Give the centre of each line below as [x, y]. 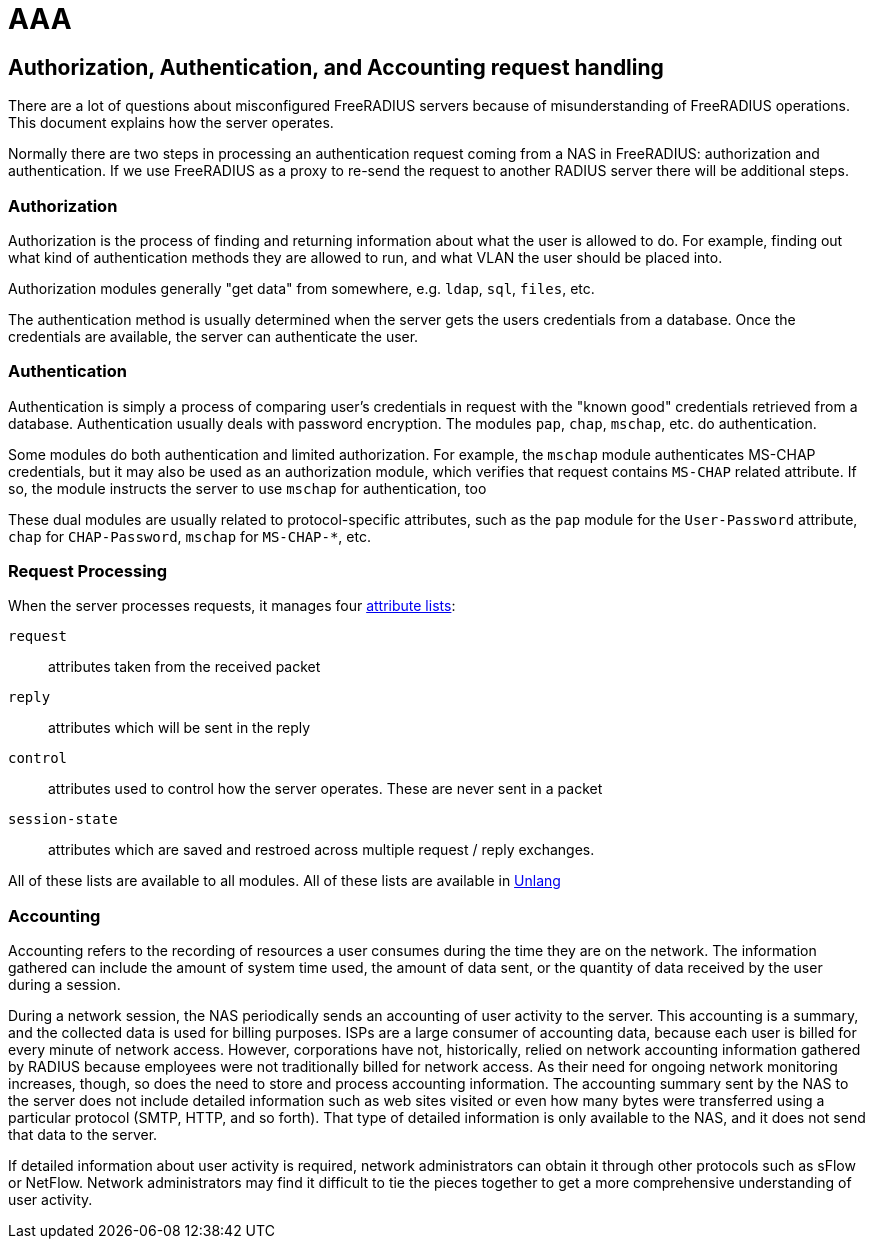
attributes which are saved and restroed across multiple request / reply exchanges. [321, 850]
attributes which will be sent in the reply [179, 728]
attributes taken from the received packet [184, 667]
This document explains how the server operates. [171, 123]
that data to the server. [83, 1135]
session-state [63, 819]
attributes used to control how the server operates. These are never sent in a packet [325, 789]
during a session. [64, 985]
